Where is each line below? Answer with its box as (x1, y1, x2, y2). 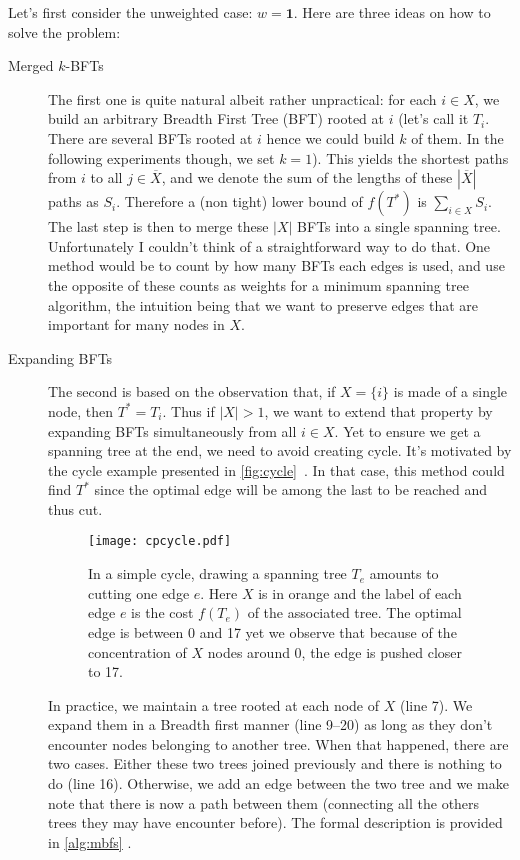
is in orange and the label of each (258, 582, 462, 603)
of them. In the (411, 127, 504, 148)
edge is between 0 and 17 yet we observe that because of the (88, 621, 457, 642)
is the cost (131, 602, 194, 623)
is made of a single (393, 381, 508, 402)
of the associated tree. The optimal (247, 602, 462, 623)
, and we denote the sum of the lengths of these (161, 167, 453, 188)
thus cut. (48, 498, 103, 519)
